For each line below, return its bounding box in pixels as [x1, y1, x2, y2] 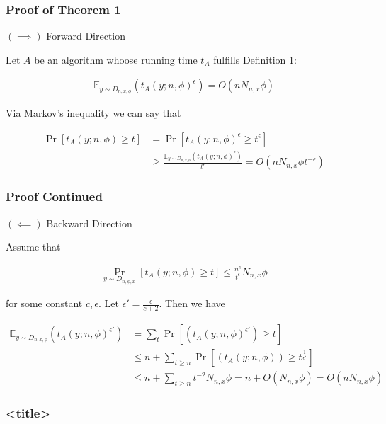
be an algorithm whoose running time [34, 52, 198, 67]
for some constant [6, 296, 83, 311]
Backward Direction [46, 215, 132, 230]
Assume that [6, 239, 61, 254]
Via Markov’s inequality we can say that [6, 105, 181, 120]
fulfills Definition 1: [213, 52, 297, 67]
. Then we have [159, 296, 225, 311]
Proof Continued [6, 188, 103, 205]
